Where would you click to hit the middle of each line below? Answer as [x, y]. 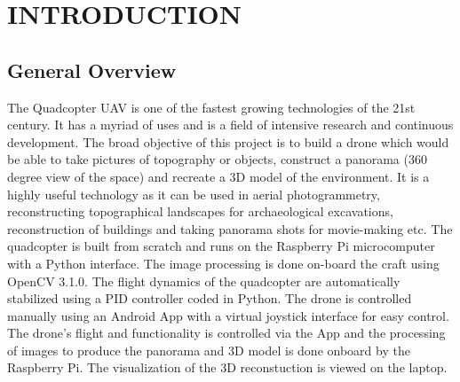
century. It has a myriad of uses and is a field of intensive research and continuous [230, 125]
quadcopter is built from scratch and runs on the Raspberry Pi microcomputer [221, 246]
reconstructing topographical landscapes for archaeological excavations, [200, 211]
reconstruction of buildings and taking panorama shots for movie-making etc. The [230, 228]
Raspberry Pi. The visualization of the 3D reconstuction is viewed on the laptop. [227, 367]
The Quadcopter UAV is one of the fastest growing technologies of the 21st [211, 107]
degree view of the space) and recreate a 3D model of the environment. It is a [218, 176]
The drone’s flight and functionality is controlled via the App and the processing [226, 333]
